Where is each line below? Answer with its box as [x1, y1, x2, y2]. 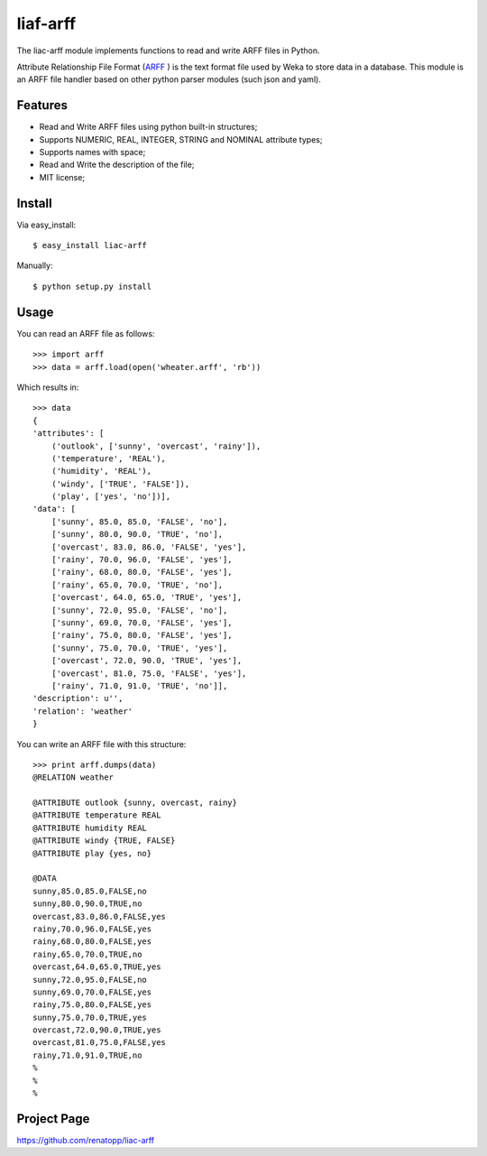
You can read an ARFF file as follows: [16, 328, 155, 338]
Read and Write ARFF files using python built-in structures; [39, 122, 258, 133]
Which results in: [16, 382, 79, 393]
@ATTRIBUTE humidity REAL [32, 822, 148, 833]
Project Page [16, 1111, 90, 1126]
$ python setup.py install [32, 281, 152, 291]
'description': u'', [32, 693, 124, 704]
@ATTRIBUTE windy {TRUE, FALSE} [32, 836, 176, 846]
